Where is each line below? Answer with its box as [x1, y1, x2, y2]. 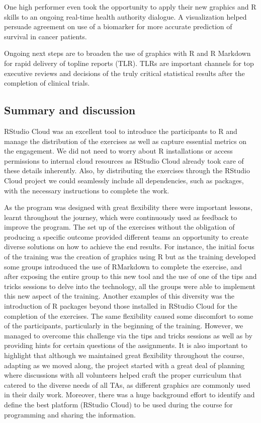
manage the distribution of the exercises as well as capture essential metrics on [4, 135, 247, 146]
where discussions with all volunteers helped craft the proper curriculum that [4, 370, 242, 380]
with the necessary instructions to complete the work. [4, 185, 169, 195]
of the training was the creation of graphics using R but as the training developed [4, 251, 256, 262]
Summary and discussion [4, 102, 136, 118]
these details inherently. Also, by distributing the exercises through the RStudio [4, 165, 250, 176]
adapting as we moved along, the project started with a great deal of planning [4, 360, 245, 370]
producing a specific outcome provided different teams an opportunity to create [4, 231, 249, 242]
